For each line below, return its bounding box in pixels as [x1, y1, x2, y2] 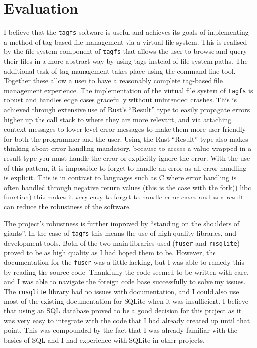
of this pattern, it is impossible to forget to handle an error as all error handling [4, 162, 247, 173]
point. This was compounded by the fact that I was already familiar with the [4, 325, 238, 335]
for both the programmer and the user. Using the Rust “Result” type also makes [4, 133, 248, 144]
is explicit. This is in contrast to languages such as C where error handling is [4, 172, 237, 183]
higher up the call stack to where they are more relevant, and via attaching [4, 114, 232, 124]
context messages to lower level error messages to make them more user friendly [4, 124, 246, 134]
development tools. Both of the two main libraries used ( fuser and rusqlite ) [4, 237, 240, 248]
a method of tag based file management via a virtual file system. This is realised [4, 36, 247, 47]
